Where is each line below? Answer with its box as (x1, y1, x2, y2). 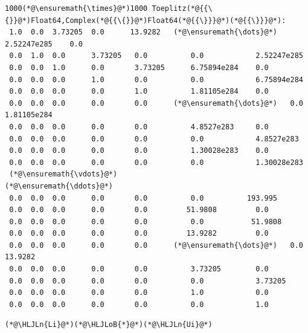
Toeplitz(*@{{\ (152, 4, 213, 13)
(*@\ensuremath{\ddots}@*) (5, 181, 113, 190)
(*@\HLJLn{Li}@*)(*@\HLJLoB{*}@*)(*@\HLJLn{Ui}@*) (5, 320, 213, 329)
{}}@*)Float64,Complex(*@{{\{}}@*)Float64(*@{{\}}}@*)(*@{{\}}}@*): (5, 16, 286, 25)
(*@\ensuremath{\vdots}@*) (9, 170, 118, 179)
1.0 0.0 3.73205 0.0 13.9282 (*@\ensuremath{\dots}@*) (9, 28, 278, 37)
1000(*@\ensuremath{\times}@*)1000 (5, 4, 148, 13)
